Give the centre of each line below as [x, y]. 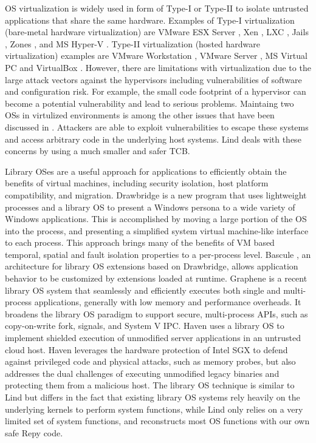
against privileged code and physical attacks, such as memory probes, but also [150, 361]
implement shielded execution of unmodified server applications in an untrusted [153, 338]
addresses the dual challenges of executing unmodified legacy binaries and [142, 373]
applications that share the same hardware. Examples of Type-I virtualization [150, 20]
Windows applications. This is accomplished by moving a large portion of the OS [156, 219]
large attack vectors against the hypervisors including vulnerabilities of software [153, 79]
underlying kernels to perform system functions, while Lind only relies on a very [154, 409]
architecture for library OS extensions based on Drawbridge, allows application [152, 266]
